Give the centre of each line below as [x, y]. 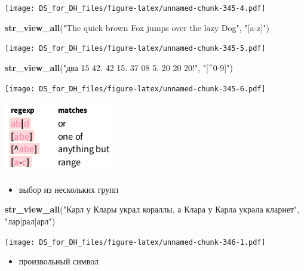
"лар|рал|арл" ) [30, 221]
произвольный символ [59, 261]
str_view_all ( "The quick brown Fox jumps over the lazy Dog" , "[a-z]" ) [137, 27]
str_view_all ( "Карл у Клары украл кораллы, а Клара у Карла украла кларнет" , [152, 209]
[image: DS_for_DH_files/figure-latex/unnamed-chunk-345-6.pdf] [135, 89]
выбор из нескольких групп [69, 189]
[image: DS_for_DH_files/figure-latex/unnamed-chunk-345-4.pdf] [135, 8]
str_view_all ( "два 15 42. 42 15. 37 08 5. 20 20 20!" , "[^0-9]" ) [119, 67]
